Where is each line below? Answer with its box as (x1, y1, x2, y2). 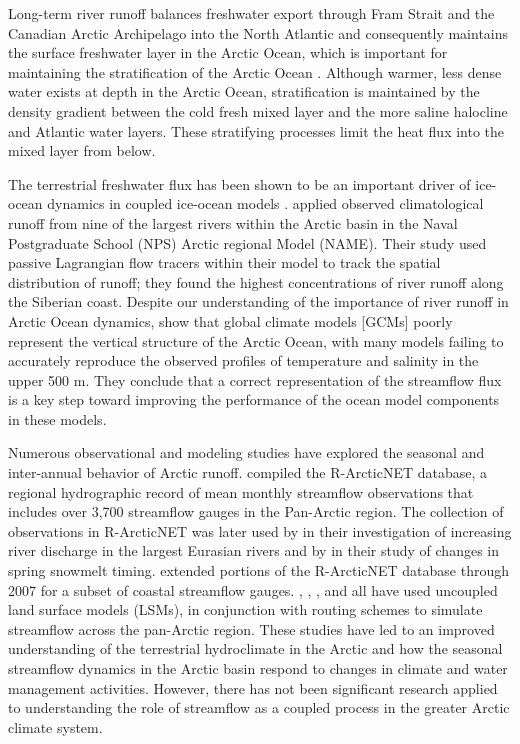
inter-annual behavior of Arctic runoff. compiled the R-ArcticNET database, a (8, 462, 488, 483)
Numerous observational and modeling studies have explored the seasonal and (8, 442, 485, 463)
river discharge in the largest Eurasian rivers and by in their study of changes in (8, 540, 500, 561)
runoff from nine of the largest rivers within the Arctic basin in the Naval (8, 212, 458, 233)
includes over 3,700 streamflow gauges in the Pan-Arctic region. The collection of (8, 501, 504, 522)
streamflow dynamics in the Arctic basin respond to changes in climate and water (8, 658, 508, 678)
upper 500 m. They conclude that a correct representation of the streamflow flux (8, 369, 502, 390)
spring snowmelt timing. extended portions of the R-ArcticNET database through (8, 560, 509, 581)
